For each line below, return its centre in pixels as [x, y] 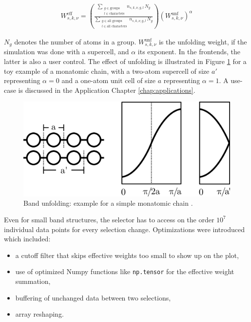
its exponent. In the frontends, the [189, 52]
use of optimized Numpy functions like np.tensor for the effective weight [125, 271]
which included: [27, 239]
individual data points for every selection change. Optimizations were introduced [124, 229]
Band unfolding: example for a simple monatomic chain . [108, 203]
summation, [33, 281]
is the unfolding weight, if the [203, 42]
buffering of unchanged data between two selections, [93, 297]
